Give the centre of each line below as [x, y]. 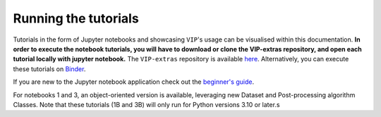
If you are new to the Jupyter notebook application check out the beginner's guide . [133, 82]
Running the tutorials [76, 18]
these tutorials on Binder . [49, 69]
